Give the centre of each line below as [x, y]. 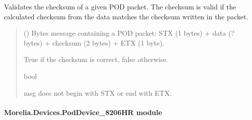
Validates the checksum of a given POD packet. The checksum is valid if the [120, 6]
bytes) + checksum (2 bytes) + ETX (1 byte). [94, 42]
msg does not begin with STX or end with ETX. [98, 92]
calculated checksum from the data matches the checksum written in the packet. [126, 16]
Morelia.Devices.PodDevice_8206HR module [83, 112]
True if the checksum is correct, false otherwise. [96, 59]
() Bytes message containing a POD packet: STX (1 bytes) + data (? [129, 33]
